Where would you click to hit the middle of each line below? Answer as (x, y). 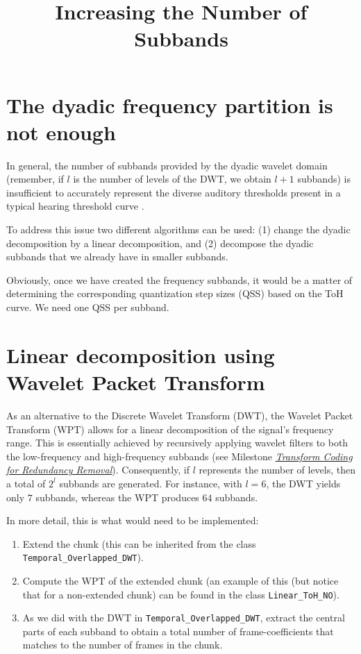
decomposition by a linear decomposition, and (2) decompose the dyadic (160, 243)
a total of (26, 483)
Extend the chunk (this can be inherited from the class (139, 543)
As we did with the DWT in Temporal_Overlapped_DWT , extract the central (184, 618)
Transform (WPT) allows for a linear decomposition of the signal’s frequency (170, 429)
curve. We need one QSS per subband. (88, 307)
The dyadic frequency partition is (170, 104)
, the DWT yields (303, 483)
